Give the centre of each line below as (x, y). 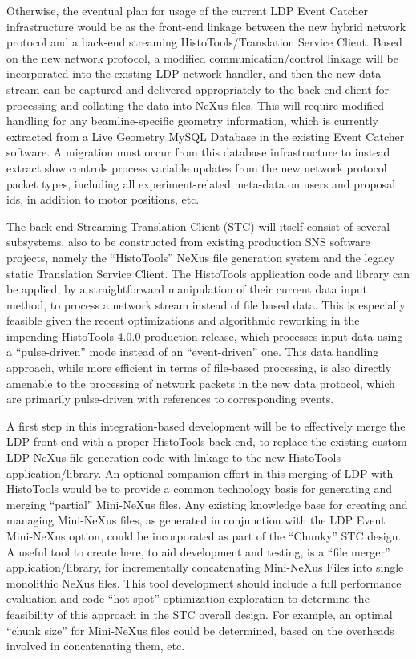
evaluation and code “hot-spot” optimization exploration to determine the (188, 598)
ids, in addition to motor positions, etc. (103, 199)
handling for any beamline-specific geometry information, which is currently (192, 121)
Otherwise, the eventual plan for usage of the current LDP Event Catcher (188, 10)
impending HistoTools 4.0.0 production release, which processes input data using (205, 336)
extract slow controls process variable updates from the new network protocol (197, 167)
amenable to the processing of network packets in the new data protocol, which (201, 383)
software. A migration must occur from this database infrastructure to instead (198, 152)
